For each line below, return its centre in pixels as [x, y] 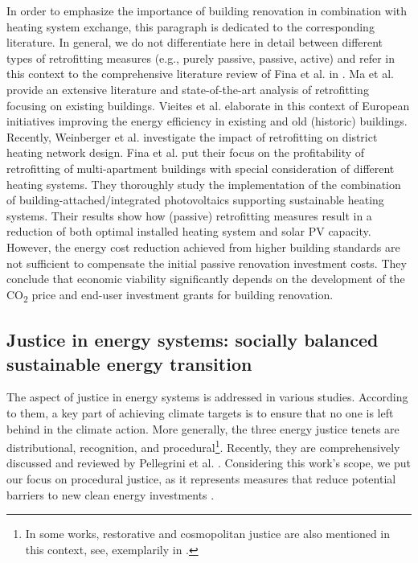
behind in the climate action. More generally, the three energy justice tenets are [203, 428]
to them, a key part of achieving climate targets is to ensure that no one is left [200, 413]
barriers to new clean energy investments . [111, 494]
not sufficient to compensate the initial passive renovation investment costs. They [207, 263]
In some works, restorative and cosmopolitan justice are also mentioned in [208, 534]
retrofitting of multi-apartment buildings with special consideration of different [201, 168]
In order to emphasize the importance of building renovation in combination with [207, 10]
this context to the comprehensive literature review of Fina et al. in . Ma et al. [200, 74]
